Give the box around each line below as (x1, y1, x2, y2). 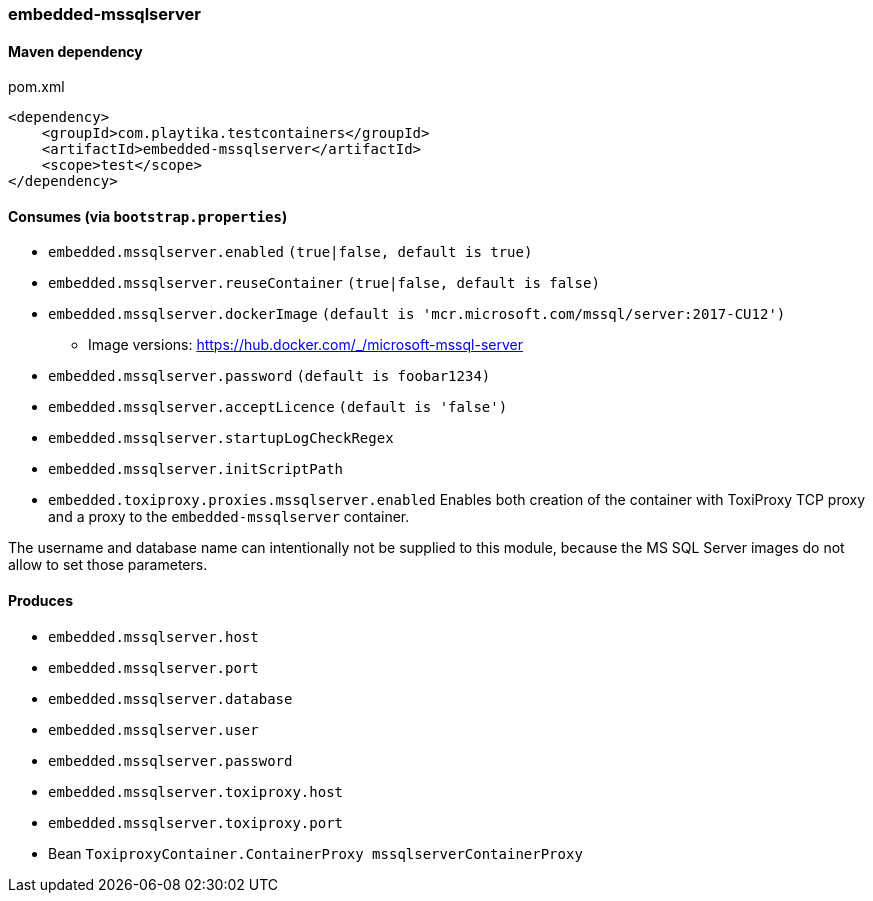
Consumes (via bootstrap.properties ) (8, 207, 288, 225)
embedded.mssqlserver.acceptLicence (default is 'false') (48, 399, 508, 416)
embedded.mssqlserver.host (48, 628, 259, 645)
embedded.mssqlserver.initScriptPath (48, 461, 344, 478)
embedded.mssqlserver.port (48, 659, 259, 676)
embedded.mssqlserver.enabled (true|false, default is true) (48, 244, 533, 261)
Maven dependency (8, 42, 143, 60)
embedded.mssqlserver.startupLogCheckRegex (48, 430, 394, 447)
